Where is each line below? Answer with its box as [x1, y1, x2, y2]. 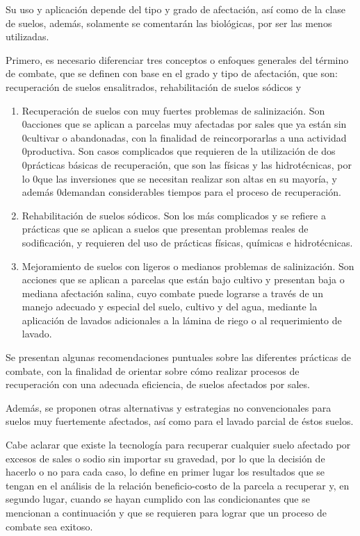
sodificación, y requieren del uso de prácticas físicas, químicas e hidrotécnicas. [22, 235, 353, 249]
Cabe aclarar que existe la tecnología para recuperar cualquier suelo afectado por [6, 437, 351, 452]
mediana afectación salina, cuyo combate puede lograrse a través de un [22, 285, 323, 300]
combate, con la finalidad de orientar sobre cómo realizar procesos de [6, 363, 300, 378]
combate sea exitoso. [6, 519, 93, 533]
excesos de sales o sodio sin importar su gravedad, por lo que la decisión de [6, 451, 325, 465]
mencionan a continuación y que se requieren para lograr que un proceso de [6, 505, 327, 519]
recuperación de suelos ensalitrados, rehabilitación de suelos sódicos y [6, 79, 302, 94]
